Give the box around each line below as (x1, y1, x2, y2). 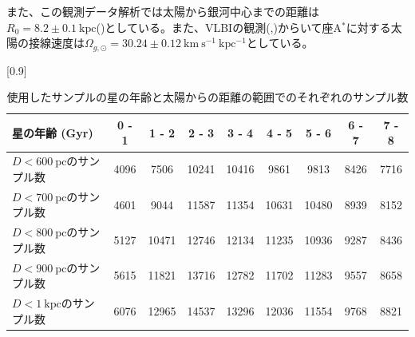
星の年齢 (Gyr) (12, 124, 93, 141)
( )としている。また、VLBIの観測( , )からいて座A (96, 18, 342, 35)
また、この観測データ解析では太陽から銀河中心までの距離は (6, 3, 319, 19)
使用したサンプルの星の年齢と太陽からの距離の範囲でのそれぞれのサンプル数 (6, 89, 409, 105)
